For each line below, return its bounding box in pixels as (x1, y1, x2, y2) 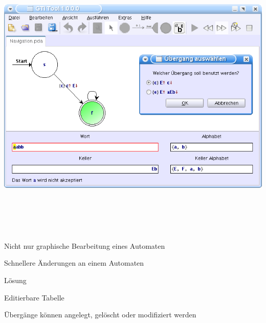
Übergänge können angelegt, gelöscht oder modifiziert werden (4, 309, 196, 320)
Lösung (4, 274, 27, 285)
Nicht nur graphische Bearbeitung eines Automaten (4, 240, 165, 251)
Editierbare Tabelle (4, 292, 64, 303)
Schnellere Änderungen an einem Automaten (4, 257, 144, 268)
